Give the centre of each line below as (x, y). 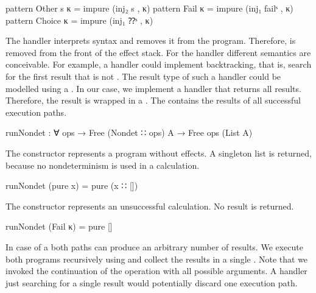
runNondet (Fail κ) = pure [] (59, 226)
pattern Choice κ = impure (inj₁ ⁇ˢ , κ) (79, 20)
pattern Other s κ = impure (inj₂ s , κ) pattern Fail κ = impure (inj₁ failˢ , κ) (149, 8)
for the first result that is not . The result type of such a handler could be (143, 76)
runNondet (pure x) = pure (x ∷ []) (72, 185)
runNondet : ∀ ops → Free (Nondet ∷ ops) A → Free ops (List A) (129, 132)
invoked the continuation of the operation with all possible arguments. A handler (156, 271)
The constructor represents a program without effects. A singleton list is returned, (159, 153)
